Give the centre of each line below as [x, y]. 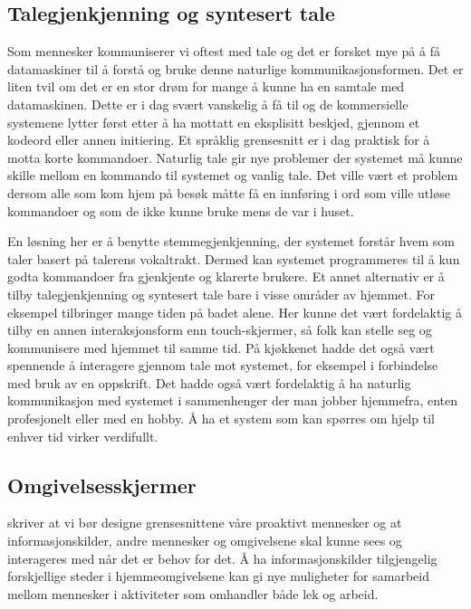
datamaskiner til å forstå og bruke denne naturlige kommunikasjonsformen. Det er [235, 68]
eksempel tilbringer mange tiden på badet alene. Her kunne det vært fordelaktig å [235, 312]
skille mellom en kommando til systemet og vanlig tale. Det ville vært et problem [233, 175]
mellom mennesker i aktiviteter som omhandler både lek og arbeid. [193, 593]
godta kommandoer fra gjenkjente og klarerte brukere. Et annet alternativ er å [226, 276]
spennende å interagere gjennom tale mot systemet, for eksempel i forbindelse [223, 365]
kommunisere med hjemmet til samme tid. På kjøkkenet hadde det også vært [221, 347]
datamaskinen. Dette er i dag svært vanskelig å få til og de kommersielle [208, 104]
